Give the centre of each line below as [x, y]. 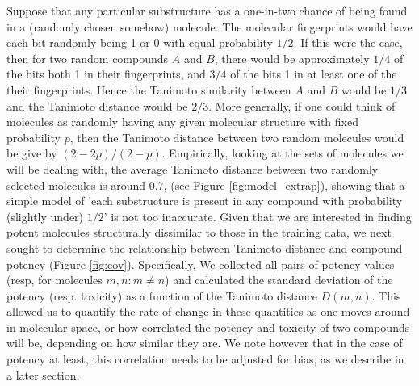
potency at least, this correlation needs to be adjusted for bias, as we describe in [205, 359]
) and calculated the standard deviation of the [279, 280]
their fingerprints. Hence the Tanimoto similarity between [149, 89]
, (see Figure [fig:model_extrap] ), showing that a [284, 185]
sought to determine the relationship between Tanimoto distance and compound [205, 248]
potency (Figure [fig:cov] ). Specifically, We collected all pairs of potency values [201, 264]
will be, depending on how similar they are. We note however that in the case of [205, 343]
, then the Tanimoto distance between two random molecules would [237, 137]
